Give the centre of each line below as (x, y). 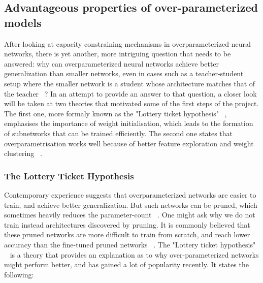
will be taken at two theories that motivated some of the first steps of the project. (131, 103)
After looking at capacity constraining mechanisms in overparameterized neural (127, 43)
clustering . (23, 153)
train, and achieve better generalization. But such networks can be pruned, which (131, 205)
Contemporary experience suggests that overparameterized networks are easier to (130, 194)
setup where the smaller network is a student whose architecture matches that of (130, 83)
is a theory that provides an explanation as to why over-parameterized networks (134, 254)
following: (19, 274)
